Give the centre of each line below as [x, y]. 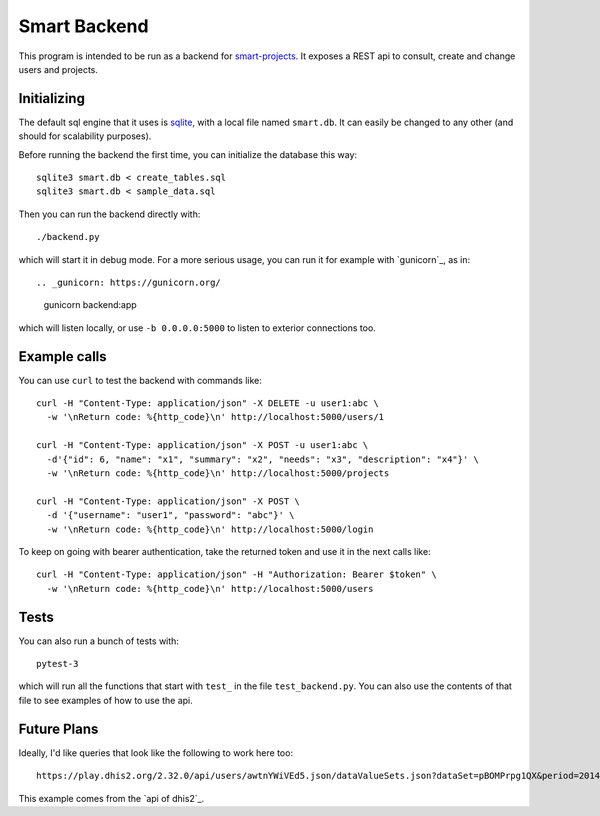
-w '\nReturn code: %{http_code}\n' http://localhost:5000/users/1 [215, 417]
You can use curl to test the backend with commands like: [140, 380]
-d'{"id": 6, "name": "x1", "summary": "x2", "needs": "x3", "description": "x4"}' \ [263, 459]
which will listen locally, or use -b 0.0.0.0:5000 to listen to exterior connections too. [197, 327]
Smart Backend [83, 26]
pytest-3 [57, 664]
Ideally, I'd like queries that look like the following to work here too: [156, 752]
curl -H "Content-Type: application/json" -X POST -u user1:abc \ [202, 445]
